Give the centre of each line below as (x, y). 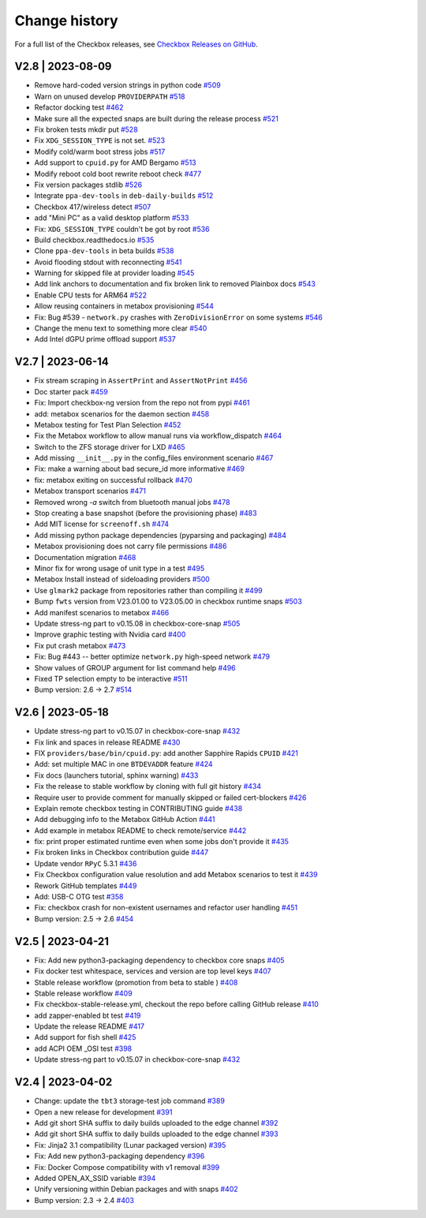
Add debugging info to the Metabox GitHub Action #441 (125, 820)
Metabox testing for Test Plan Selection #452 (108, 424)
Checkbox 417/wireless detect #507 (93, 207)
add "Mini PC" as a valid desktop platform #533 (112, 218)
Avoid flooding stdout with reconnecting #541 (108, 262)
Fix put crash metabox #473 (80, 645)
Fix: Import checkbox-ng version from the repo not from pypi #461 (142, 403)
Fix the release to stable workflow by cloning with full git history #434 (148, 786)
